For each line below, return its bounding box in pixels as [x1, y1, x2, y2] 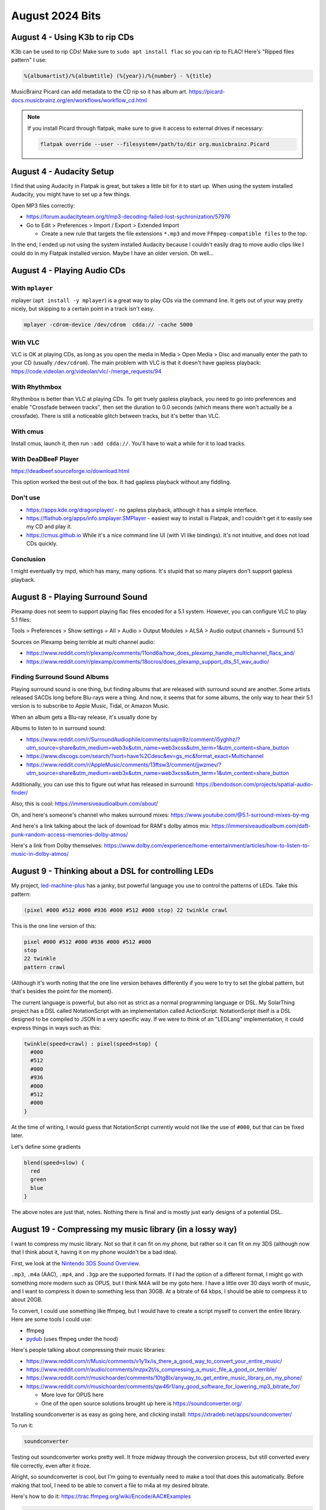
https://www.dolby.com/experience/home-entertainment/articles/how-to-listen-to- [103, 841, 310, 849]
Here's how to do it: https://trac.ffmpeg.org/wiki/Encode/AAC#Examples [11, 1492, 191, 1500]
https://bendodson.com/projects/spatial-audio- [195, 780, 313, 788]
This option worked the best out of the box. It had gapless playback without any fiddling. [11, 478, 232, 486]
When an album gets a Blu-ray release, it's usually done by [11, 713, 158, 721]
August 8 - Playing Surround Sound [11, 592, 148, 602]
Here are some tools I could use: [11, 1316, 92, 1323]
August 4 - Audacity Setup [11, 166, 114, 176]
